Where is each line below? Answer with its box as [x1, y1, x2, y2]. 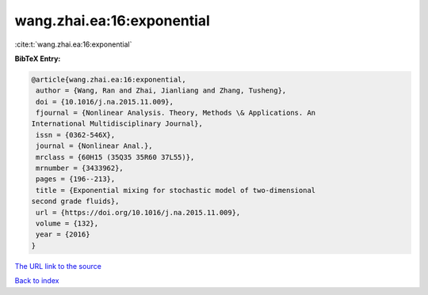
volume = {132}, [36, 219, 99, 228]
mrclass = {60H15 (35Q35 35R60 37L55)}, [36, 153, 195, 161]
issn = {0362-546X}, [36, 130, 116, 139]
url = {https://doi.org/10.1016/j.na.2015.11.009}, [36, 208, 241, 217]
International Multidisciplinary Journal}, [31, 119, 204, 128]
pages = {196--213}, [36, 175, 116, 183]
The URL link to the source [14, 261, 102, 270]
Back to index [14, 276, 59, 286]
